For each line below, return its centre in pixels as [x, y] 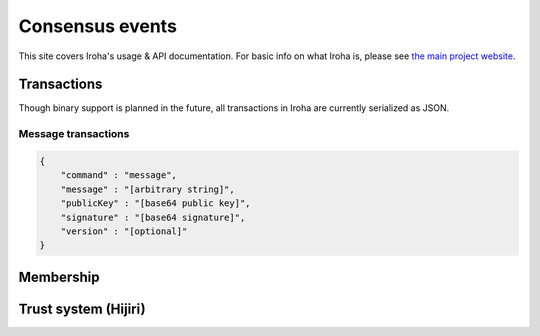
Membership [59, 276]
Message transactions [74, 134]
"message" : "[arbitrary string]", [147, 189]
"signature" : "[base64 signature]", [153, 217]
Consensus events [97, 26]
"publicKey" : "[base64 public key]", [155, 203]
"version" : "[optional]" [124, 231]
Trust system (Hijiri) [82, 308]
